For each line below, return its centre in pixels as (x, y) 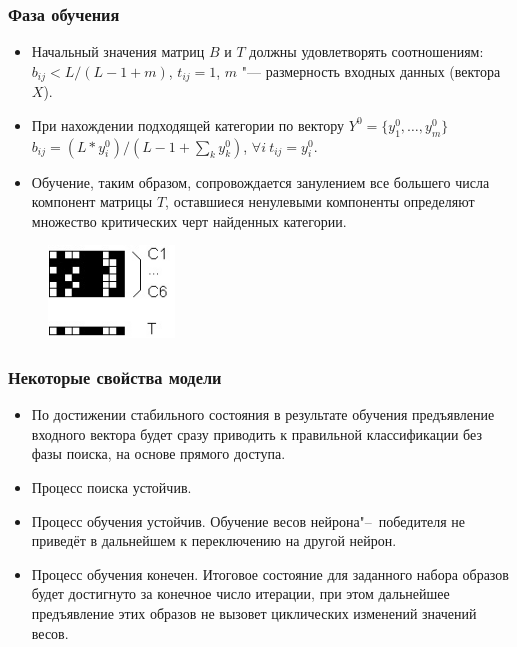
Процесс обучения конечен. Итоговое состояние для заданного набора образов (270, 573)
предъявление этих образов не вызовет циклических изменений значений (254, 613)
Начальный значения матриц (118, 51)
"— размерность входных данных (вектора (371, 70)
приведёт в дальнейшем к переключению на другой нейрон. (214, 540)
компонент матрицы (92, 201)
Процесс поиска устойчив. (111, 487)
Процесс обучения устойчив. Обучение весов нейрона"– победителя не (248, 520)
